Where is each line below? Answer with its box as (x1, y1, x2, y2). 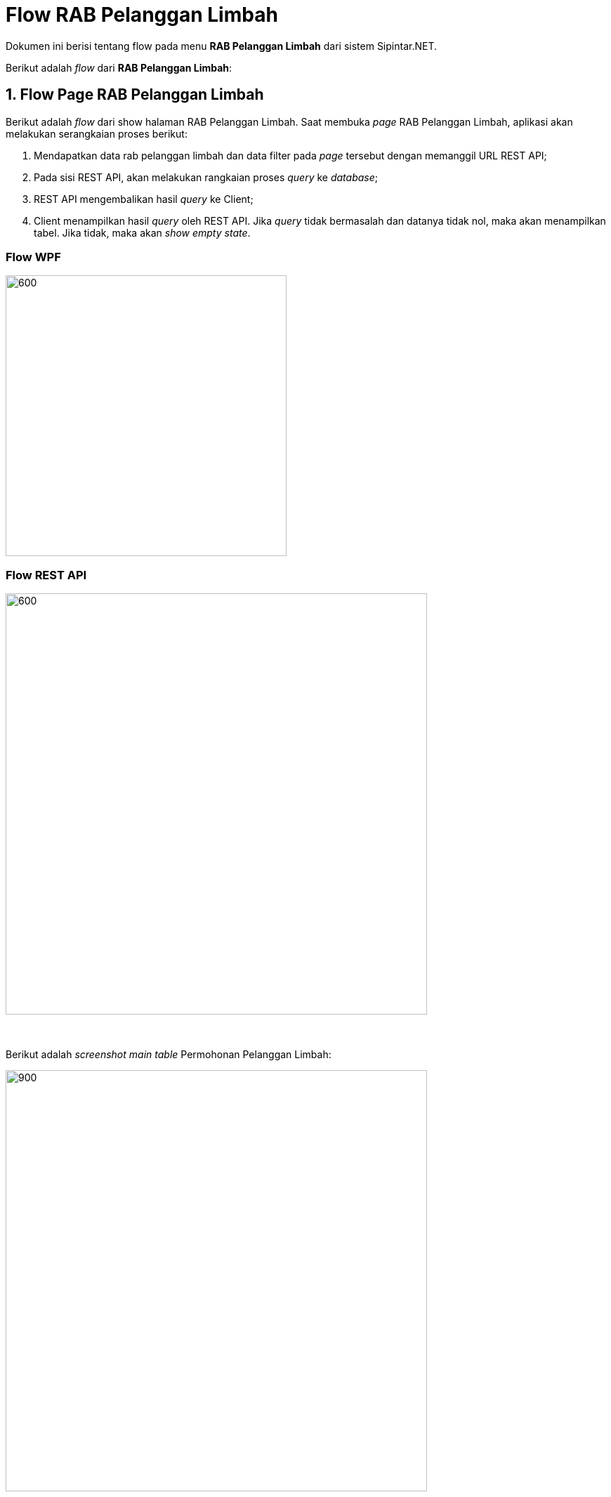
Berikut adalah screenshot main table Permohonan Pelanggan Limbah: (6, 1048, 331, 1061)
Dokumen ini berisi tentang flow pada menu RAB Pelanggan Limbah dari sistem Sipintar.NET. (6, 39, 437, 52)
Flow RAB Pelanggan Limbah (6, 3, 278, 27)
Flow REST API (6, 567, 87, 582)
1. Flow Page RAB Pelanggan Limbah (6, 86, 264, 104)
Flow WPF (6, 249, 61, 264)
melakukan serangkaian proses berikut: (6, 127, 188, 140)
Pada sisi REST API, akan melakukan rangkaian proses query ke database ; (34, 171, 378, 183)
